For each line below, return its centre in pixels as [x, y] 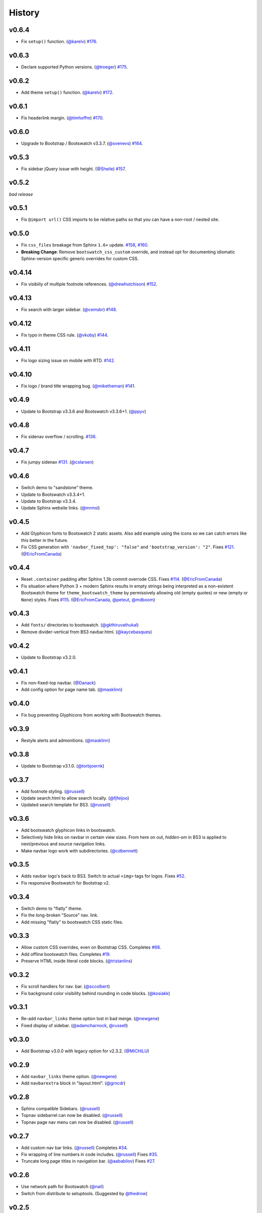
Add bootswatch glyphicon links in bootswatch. [68, 830]
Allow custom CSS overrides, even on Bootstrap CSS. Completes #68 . [91, 947]
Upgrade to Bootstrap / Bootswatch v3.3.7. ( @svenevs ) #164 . [82, 143]
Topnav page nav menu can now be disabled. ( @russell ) [77, 1122]
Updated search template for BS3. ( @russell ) [66, 805]
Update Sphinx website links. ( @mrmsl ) [60, 508]
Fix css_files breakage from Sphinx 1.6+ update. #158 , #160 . [85, 245]
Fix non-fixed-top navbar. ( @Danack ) [58, 683]
